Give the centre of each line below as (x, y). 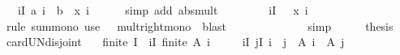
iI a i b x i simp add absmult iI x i (163, 10)
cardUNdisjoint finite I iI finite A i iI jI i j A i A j (175, 42)
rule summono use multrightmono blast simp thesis (200, 25)
